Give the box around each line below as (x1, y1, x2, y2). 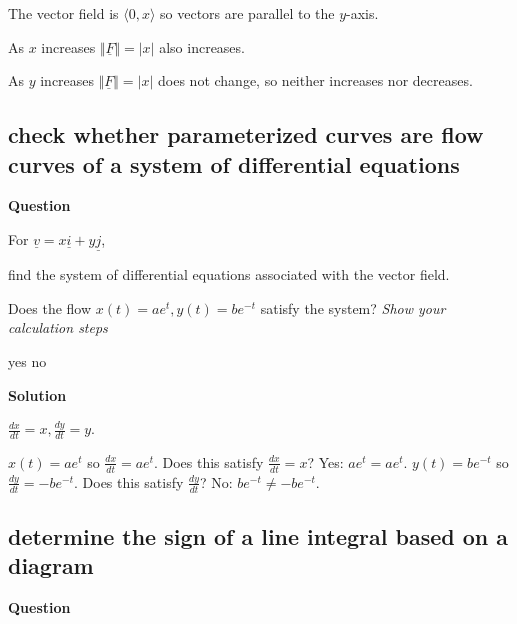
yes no (8, 350, 47, 371)
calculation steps (8, 317, 108, 338)
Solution (8, 384, 67, 405)
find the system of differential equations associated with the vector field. (8, 264, 450, 285)
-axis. (346, 3, 379, 23)
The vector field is (8, 3, 119, 23)
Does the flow (8, 297, 92, 318)
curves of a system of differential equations (8, 148, 460, 179)
